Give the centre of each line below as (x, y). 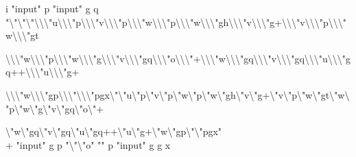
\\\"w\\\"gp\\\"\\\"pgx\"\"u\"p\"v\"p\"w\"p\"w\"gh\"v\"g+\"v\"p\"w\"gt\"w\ (178, 94)
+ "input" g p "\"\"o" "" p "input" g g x (88, 144)
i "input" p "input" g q (52, 8)
